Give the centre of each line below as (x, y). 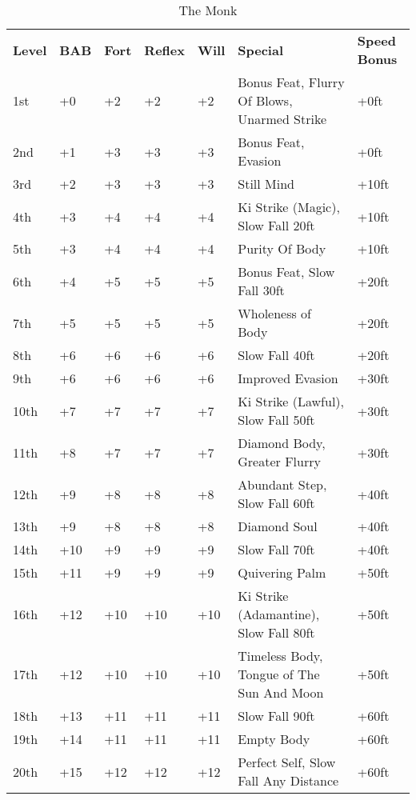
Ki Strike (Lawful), (291, 401)
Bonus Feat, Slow (286, 272)
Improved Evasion (288, 378)
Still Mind (266, 184)
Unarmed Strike (282, 119)
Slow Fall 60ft (276, 503)
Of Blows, (265, 100)
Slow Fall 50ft (276, 420)
